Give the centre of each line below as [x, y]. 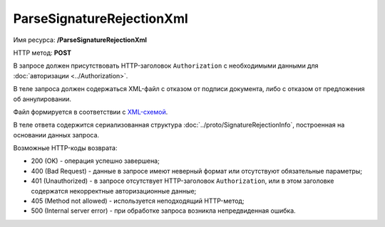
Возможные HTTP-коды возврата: [65, 148]
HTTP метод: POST [42, 53]
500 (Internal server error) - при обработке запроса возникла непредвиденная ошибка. [163, 211]
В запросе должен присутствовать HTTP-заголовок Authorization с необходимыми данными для [166, 66]
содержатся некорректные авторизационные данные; [114, 191]
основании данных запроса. [56, 134]
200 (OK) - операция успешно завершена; [95, 161]
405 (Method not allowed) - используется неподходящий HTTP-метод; [138, 201]
